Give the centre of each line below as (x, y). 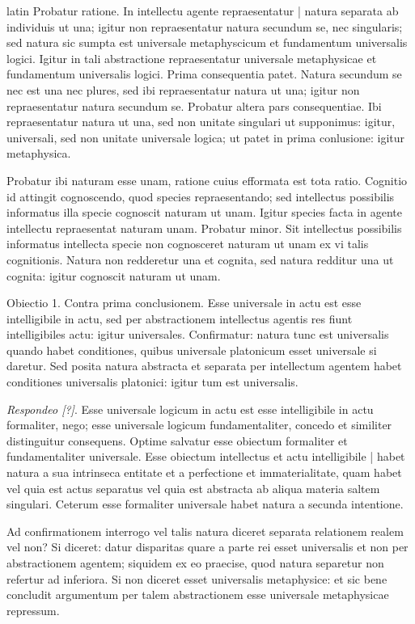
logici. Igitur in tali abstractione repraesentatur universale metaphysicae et (192, 58)
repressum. (33, 610)
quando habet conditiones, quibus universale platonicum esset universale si (192, 350)
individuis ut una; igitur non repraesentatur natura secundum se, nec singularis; (205, 26)
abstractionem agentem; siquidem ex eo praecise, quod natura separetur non (195, 563)
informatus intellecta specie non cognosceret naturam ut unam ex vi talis (188, 244)
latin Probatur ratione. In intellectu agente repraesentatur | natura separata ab (203, 11)
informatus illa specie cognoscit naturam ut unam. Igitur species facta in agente (204, 212)
